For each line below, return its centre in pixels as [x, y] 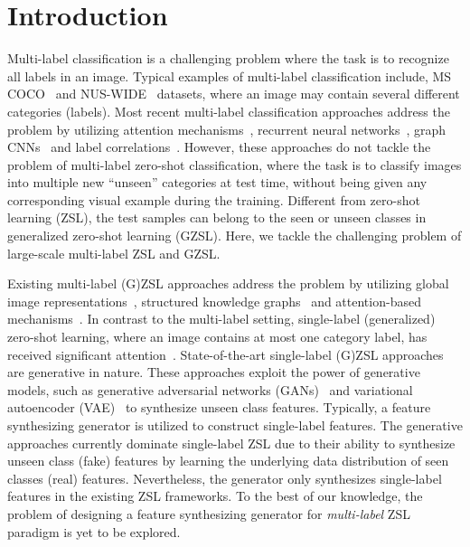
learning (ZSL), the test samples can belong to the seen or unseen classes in [217, 217]
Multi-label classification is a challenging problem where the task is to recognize [228, 58]
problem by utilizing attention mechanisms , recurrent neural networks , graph [227, 129]
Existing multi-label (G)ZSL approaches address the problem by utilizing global [228, 283]
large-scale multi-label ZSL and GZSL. [114, 253]
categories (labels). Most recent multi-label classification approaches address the [229, 111]
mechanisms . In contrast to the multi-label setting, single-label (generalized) [221, 319]
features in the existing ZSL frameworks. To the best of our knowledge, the [215, 496]
